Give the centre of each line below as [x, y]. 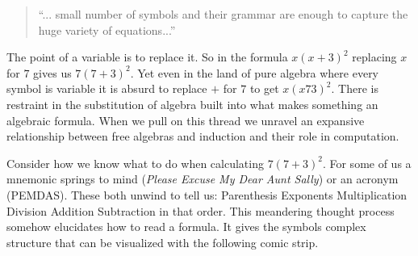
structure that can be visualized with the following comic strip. [163, 242]
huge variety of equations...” [107, 29]
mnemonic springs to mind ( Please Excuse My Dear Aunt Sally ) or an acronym [203, 179]
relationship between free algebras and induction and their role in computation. [203, 136]
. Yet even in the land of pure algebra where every [255, 72]
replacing [374, 57]
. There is [355, 88]
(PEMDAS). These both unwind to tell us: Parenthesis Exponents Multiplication [207, 194]
